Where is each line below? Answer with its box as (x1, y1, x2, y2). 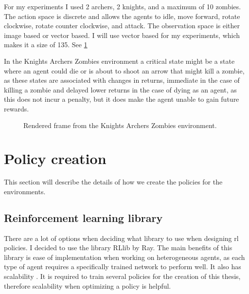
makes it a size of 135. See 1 (4, 39, 88, 50)
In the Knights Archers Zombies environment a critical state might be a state (4, 55, 235, 66)
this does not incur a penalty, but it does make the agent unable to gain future (4, 94, 239, 104)
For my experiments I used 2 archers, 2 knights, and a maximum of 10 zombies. (4, 1, 241, 11)
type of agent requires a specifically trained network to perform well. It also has (4, 261, 241, 272)
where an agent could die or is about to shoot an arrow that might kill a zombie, (4, 65, 245, 75)
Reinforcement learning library (4, 210, 163, 225)
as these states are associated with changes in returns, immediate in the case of (4, 75, 240, 85)
